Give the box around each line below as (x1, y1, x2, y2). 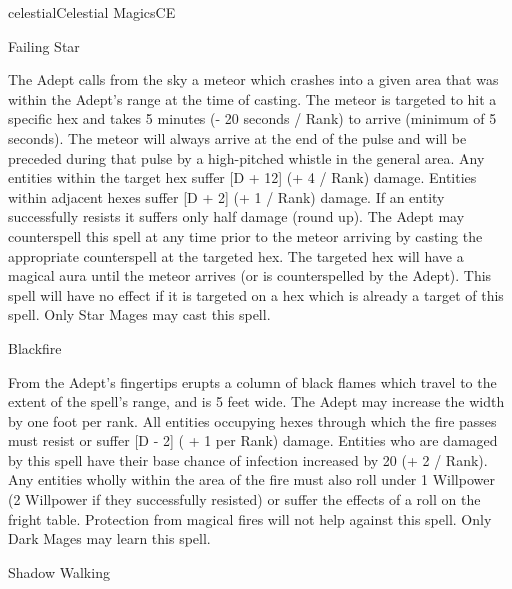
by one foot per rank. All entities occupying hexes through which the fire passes (8, 410, 497, 431)
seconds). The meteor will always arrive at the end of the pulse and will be (8, 127, 467, 148)
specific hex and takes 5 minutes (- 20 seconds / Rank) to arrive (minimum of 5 (8, 108, 497, 129)
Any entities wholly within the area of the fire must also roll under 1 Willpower (8, 469, 495, 490)
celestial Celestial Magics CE (8, 2, 176, 22)
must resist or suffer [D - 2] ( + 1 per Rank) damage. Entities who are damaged (8, 430, 498, 451)
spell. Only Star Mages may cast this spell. (8, 304, 271, 325)
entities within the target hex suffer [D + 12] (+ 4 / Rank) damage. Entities (8, 167, 477, 188)
